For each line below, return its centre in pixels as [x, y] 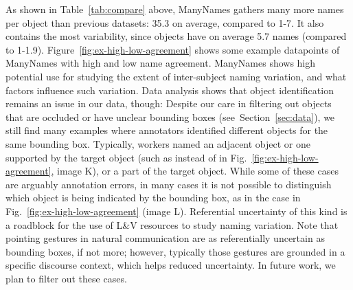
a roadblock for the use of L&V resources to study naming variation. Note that [172, 224]
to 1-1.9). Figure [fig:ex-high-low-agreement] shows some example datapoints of [173, 49]
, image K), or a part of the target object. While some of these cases [195, 171]
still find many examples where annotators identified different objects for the [167, 130]
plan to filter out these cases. [66, 278]
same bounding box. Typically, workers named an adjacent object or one [158, 143]
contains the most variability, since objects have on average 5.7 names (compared [176, 36]
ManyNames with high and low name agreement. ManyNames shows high [161, 63]
